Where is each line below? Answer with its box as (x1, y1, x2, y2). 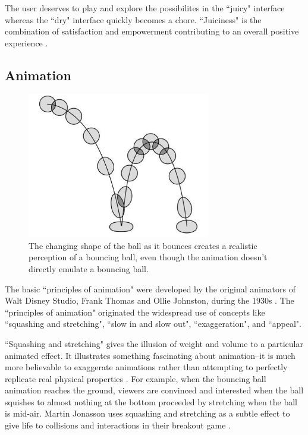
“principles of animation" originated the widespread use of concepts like (5, 305, 265, 318)
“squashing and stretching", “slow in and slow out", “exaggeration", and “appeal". (5, 317, 301, 330)
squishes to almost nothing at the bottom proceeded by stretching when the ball (5, 395, 298, 408)
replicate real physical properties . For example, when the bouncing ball (5, 372, 266, 384)
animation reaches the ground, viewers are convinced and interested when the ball (5, 384, 304, 396)
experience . (5, 36, 48, 49)
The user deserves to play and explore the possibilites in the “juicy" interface (5, 2, 285, 14)
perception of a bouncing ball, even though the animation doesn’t (29, 251, 268, 263)
